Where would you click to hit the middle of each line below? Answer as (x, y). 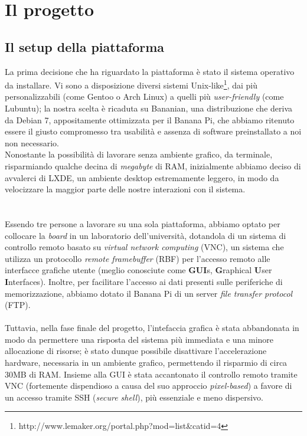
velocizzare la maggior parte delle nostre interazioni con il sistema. (125, 189)
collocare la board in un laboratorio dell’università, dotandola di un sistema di (146, 235)
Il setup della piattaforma (85, 46)
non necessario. (32, 142)
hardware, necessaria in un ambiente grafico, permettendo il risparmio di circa (146, 363)
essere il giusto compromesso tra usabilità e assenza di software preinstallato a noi (153, 131)
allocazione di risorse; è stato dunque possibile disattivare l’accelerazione (136, 351)
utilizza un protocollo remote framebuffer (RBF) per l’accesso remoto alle (138, 258)
